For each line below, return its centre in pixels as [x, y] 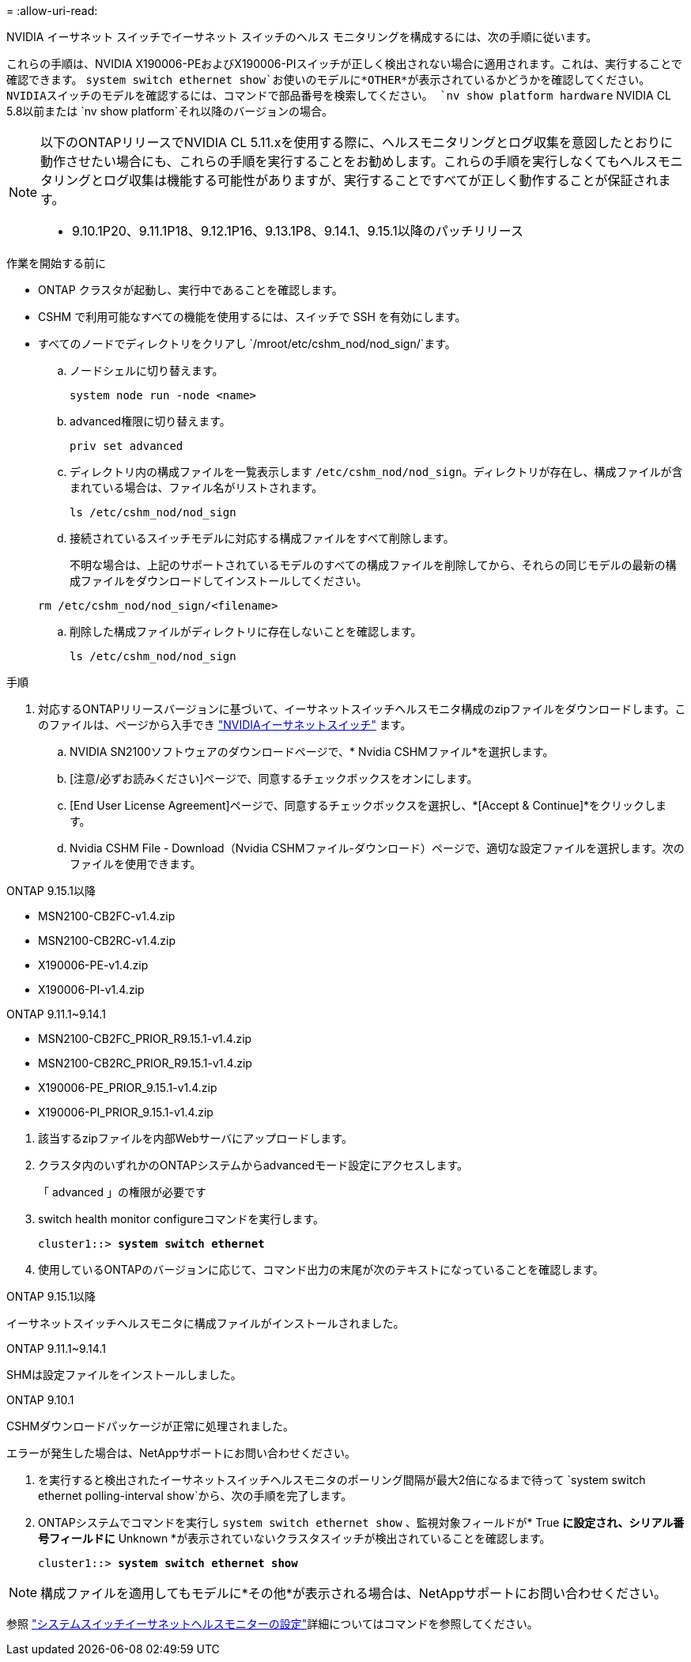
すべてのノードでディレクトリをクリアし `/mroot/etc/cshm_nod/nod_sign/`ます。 [247, 344]
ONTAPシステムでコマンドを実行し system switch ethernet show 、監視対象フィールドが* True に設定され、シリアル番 [361, 1522]
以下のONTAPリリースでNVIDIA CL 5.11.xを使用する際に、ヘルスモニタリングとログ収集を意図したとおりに [357, 142]
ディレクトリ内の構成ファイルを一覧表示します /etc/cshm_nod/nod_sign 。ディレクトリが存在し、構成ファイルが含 [376, 472]
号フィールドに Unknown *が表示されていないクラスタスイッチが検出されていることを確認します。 [295, 1538]
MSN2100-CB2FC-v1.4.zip [107, 916]
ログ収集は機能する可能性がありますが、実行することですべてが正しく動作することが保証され [381, 180]
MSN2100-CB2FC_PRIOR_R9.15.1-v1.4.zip [145, 1039]
